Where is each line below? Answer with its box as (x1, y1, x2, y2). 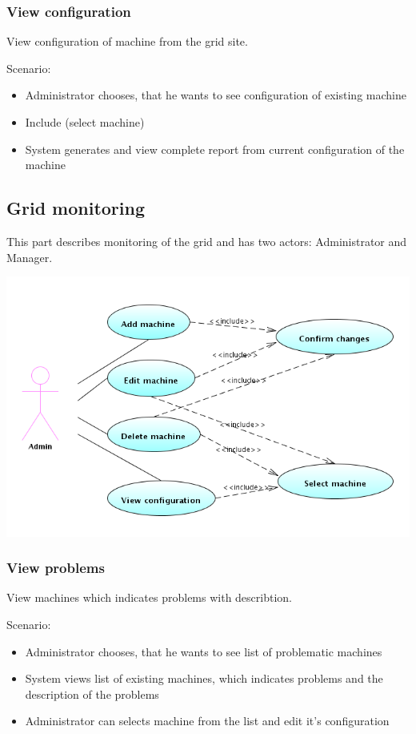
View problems (6, 558, 105, 578)
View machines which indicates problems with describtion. (6, 589, 292, 606)
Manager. (6, 248, 53, 265)
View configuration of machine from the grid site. (6, 33, 248, 50)
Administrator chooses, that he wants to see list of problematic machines (25, 643, 382, 659)
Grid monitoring (6, 196, 146, 220)
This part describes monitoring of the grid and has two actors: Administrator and (6, 232, 407, 249)
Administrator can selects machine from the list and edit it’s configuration (25, 712, 390, 729)
